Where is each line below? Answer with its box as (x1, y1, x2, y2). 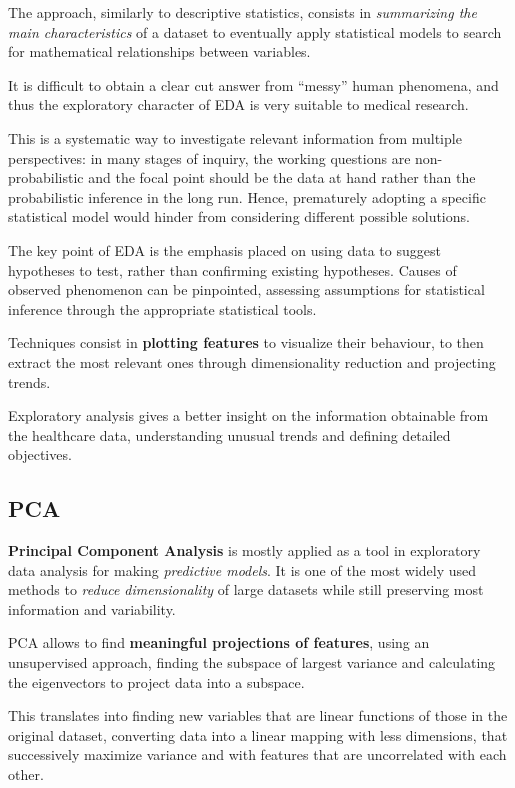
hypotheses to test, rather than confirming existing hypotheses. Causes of (8, 259, 457, 280)
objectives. (8, 444, 72, 465)
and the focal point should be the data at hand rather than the (88, 167, 476, 188)
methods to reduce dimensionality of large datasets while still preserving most (8, 579, 484, 600)
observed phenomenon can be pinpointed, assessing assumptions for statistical (8, 279, 485, 300)
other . (8, 764, 44, 785)
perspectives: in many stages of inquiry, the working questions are (8, 147, 411, 168)
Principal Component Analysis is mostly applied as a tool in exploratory (8, 540, 481, 561)
